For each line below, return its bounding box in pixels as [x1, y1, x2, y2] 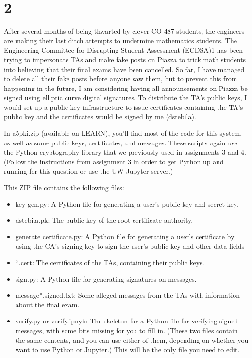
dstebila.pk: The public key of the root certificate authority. [15, 215, 193, 225]
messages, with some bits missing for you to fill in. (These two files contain [15, 325, 238, 335]
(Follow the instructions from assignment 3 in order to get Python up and [4, 156, 224, 166]
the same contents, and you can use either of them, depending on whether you [15, 335, 249, 345]
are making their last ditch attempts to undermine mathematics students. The [4, 35, 237, 45]
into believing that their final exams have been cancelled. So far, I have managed [4, 64, 245, 74]
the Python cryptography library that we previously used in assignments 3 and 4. [4, 147, 246, 157]
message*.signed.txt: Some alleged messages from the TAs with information [15, 290, 240, 300]
